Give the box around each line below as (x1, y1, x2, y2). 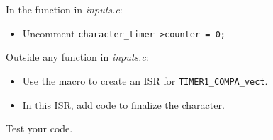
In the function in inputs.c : (6, 2, 123, 16)
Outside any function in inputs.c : (6, 49, 149, 64)
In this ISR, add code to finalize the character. (22, 97, 225, 112)
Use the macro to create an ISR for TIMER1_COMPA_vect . (22, 73, 268, 88)
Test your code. (6, 121, 73, 136)
